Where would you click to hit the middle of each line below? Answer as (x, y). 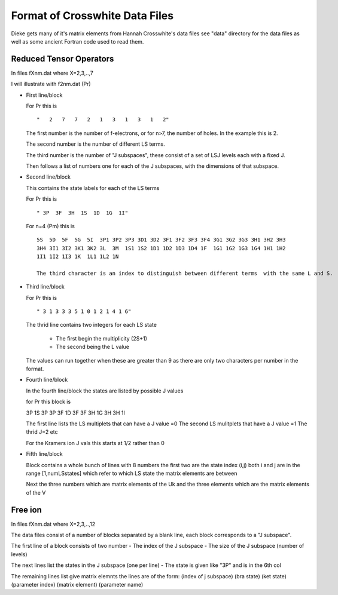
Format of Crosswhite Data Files (92, 16)
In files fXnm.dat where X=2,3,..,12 (53, 524)
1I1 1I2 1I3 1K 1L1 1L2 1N (78, 257)
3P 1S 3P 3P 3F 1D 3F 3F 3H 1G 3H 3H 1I (75, 413)
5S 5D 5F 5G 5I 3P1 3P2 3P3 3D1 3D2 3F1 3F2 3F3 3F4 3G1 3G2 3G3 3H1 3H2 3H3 (161, 240)
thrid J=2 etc (42, 432)
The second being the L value (93, 347)
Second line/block (48, 177)
